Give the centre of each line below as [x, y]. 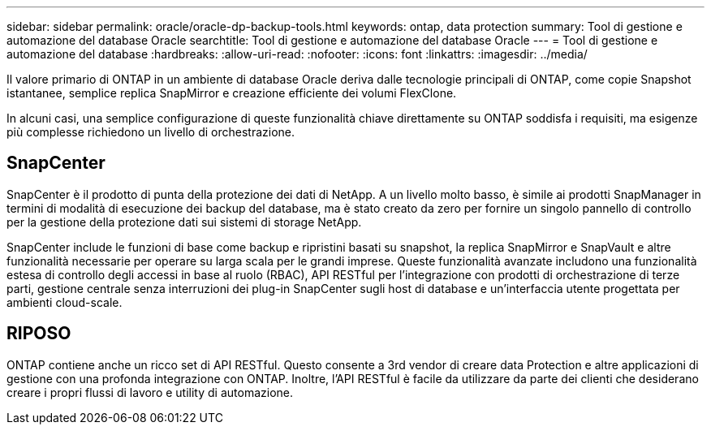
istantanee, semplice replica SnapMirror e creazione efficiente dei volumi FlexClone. [232, 93]
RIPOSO [39, 334]
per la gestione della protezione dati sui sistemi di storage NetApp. [184, 222]
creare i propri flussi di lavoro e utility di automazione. [150, 392]
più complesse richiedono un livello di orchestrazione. [151, 132]
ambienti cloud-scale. [65, 302]
